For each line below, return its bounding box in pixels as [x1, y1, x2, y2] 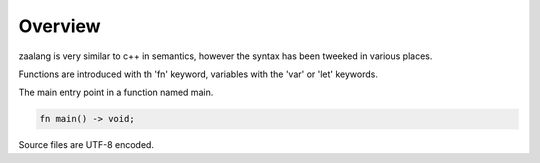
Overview [18, 15, 101, 37]
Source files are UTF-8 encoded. [18, 139, 155, 151]
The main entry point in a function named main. [18, 86, 214, 99]
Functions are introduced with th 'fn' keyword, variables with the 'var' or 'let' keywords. [18, 68, 379, 80]
